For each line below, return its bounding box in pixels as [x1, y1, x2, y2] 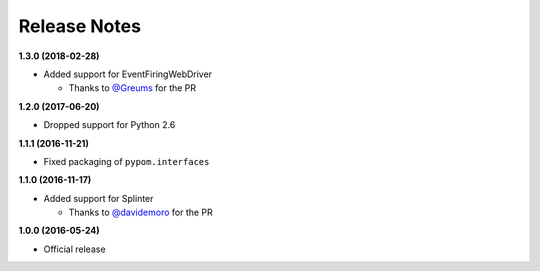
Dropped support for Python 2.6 [43, 119, 176, 131]
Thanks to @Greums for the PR [68, 82, 197, 94]
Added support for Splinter [43, 192, 154, 204]
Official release [43, 243, 106, 255]
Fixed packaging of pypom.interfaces [43, 155, 210, 167]
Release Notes [18, 15, 142, 37]
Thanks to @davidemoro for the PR [68, 206, 214, 219]
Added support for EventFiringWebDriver [43, 68, 213, 80]
